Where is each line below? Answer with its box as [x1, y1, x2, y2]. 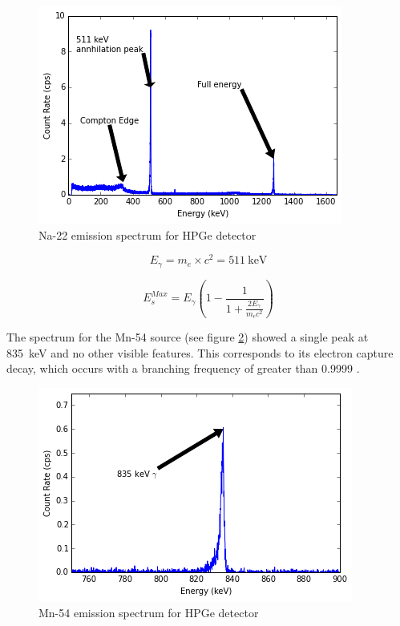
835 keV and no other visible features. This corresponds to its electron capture [6, 344, 394, 361]
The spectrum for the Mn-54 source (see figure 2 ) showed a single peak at [6, 329, 369, 345]
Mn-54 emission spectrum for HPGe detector [38, 604, 259, 620]
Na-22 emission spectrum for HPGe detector [38, 226, 257, 243]
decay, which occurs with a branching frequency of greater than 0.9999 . [6, 360, 360, 377]
